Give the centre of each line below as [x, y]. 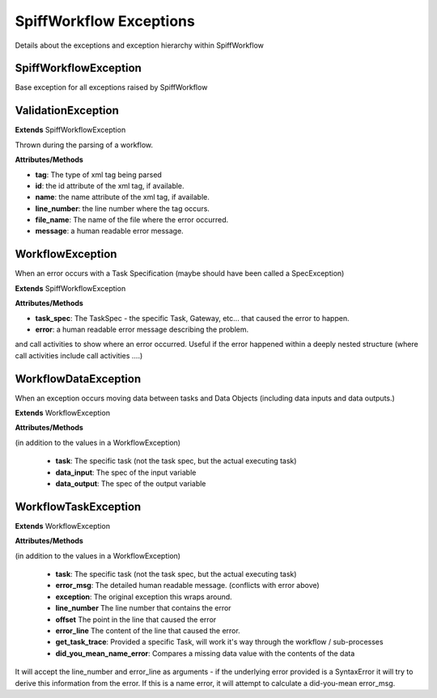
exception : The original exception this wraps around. [144, 596]
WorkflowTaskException [78, 507]
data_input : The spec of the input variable [126, 472]
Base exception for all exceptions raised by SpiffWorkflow [111, 87]
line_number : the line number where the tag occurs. [123, 208]
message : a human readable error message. [109, 231]
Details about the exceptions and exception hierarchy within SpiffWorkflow [140, 45]
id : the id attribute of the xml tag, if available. [110, 185]
